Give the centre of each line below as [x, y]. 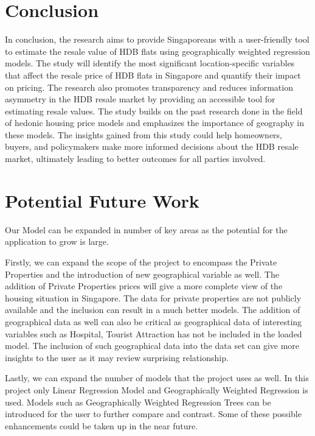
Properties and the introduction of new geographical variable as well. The [142, 274]
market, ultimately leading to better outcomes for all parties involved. [135, 159]
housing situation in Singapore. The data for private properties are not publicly [153, 297]
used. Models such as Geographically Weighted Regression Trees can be [138, 402]
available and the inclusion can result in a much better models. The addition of [153, 310]
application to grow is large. [57, 241]
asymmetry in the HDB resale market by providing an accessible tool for [140, 99]
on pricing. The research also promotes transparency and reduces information [149, 87]
